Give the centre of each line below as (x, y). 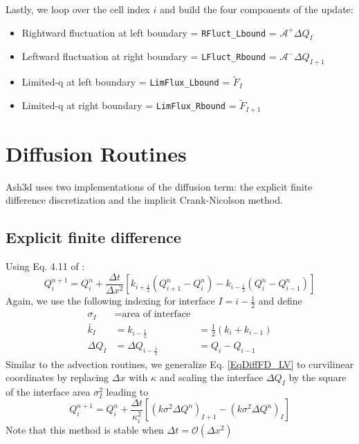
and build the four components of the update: (256, 9)
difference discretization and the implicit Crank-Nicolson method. (144, 200)
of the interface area (48, 391)
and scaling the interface (211, 377)
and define (280, 301)
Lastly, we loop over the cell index (78, 9)
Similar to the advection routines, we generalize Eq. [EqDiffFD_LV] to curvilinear (180, 364)
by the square (317, 377)
